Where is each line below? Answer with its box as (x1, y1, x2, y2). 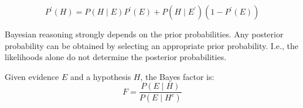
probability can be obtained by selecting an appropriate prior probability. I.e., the (5, 39, 298, 51)
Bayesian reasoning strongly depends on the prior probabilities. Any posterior (5, 28, 284, 40)
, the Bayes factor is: (140, 70, 215, 82)
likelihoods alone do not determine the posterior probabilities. (5, 51, 227, 63)
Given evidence (5, 70, 59, 82)
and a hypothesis (70, 70, 131, 82)
